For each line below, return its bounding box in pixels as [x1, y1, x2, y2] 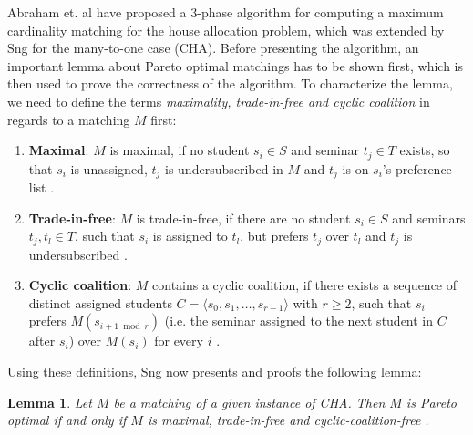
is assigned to [152, 226, 228, 245]
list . [28, 178, 55, 197]
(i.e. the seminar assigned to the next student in [164, 311, 434, 330]
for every [154, 331, 203, 350]
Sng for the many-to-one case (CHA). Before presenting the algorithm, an [7, 38, 419, 57]
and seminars [392, 208, 466, 227]
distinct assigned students [28, 293, 172, 312]
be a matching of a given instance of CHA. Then [113, 392, 386, 411]
